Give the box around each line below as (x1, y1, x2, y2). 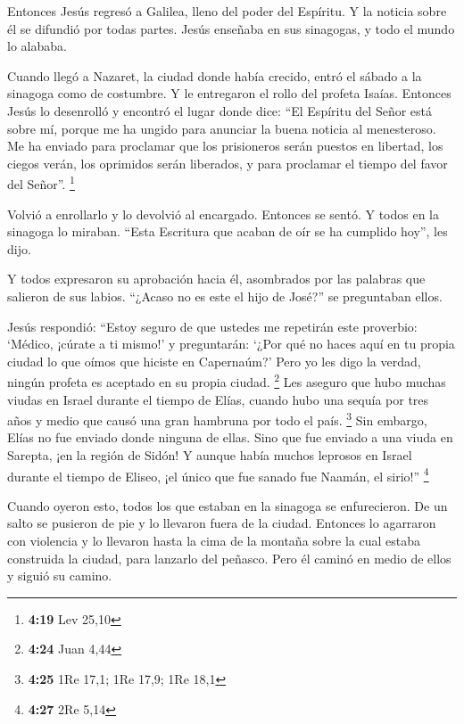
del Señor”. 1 (7, 172, 75, 193)
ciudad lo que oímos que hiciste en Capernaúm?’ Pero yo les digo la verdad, (7, 351, 421, 370)
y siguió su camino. (7, 566, 112, 585)
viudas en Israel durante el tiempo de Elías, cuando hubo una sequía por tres (7, 390, 429, 408)
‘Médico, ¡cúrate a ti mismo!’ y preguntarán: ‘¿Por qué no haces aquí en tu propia (7, 334, 455, 353)
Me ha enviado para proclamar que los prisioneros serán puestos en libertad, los (7, 136, 443, 155)
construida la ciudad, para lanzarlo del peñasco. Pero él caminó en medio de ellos (7, 548, 452, 567)
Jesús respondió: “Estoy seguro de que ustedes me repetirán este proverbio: (7, 317, 418, 335)
